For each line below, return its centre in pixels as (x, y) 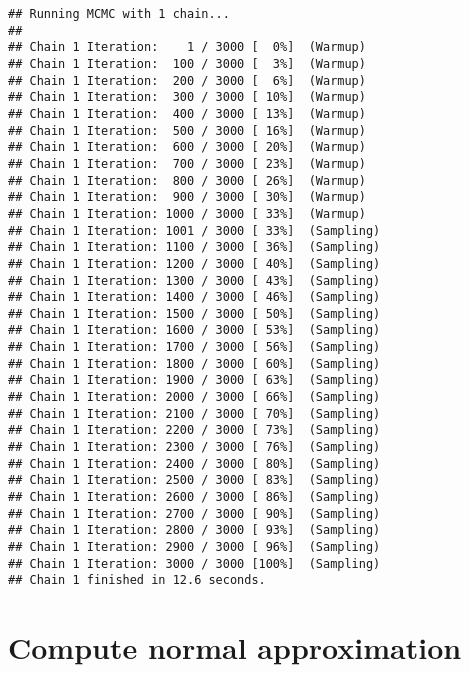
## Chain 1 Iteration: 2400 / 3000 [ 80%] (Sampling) (194, 463)
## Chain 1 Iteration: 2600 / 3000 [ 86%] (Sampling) (194, 497)
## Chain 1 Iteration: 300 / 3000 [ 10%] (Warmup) (187, 97)
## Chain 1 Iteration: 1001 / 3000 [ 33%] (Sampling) (194, 230)
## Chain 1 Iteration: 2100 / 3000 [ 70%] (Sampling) (194, 413)
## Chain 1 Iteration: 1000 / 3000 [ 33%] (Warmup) (187, 213)
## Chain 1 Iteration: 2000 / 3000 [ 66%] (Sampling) (194, 397)
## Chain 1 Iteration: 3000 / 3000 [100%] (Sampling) (194, 563)
